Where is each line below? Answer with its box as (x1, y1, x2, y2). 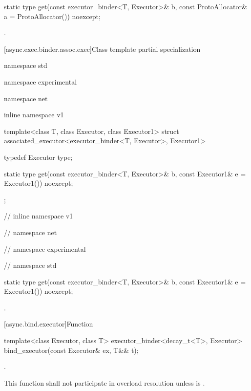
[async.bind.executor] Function (4, 319, 93, 329)
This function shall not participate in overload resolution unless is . (4, 377, 205, 388)
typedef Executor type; (4, 152, 73, 162)
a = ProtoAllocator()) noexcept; (4, 11, 101, 21)
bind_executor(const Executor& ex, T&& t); (4, 345, 139, 355)
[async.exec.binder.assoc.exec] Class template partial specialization (4, 43, 201, 54)
